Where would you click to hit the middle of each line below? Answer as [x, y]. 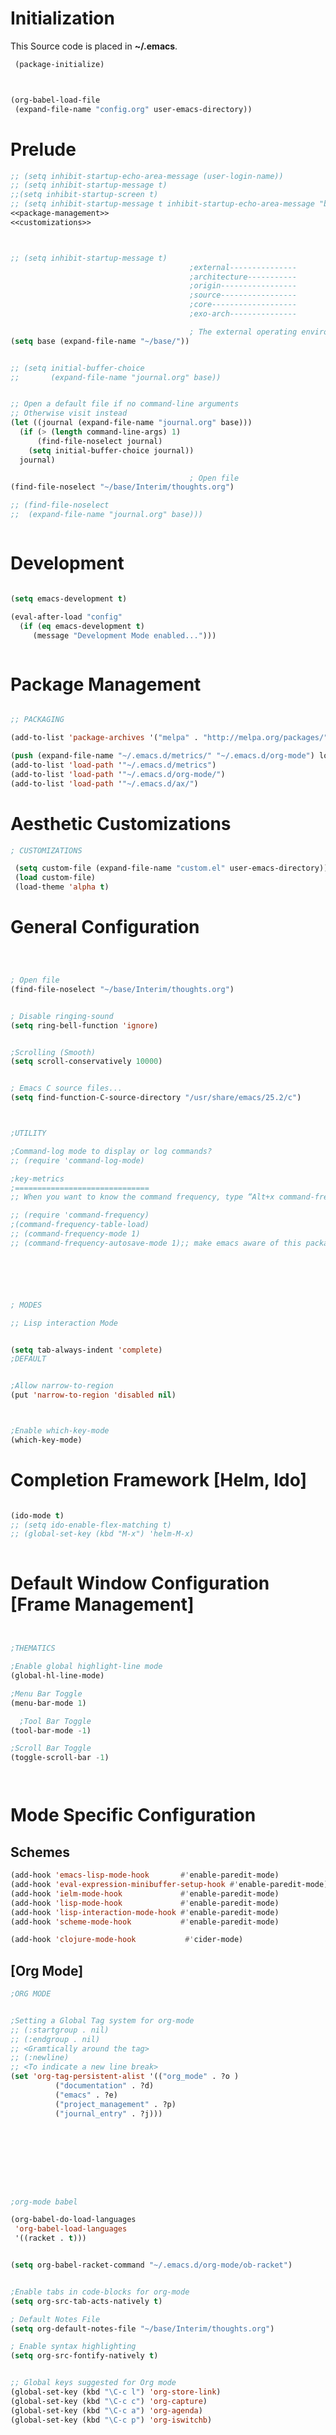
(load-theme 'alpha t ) [62, 887]
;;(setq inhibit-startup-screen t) [84, 195]
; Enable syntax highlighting [73, 2347]
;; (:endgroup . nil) [55, 2039]
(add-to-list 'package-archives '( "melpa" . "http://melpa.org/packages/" [169, 738]
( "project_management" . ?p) [115, 2104]
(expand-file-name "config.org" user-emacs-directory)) [133, 109]
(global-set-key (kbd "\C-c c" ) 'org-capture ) [109, 2401]
